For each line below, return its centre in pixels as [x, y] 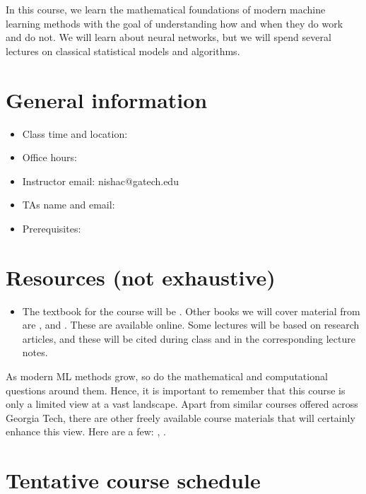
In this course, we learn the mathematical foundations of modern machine [166, 9]
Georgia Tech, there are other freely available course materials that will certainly [181, 417]
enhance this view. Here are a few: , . [86, 431]
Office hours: [49, 157]
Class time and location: [75, 133]
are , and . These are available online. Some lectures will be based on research [191, 325]
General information [107, 99]
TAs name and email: [69, 205]
